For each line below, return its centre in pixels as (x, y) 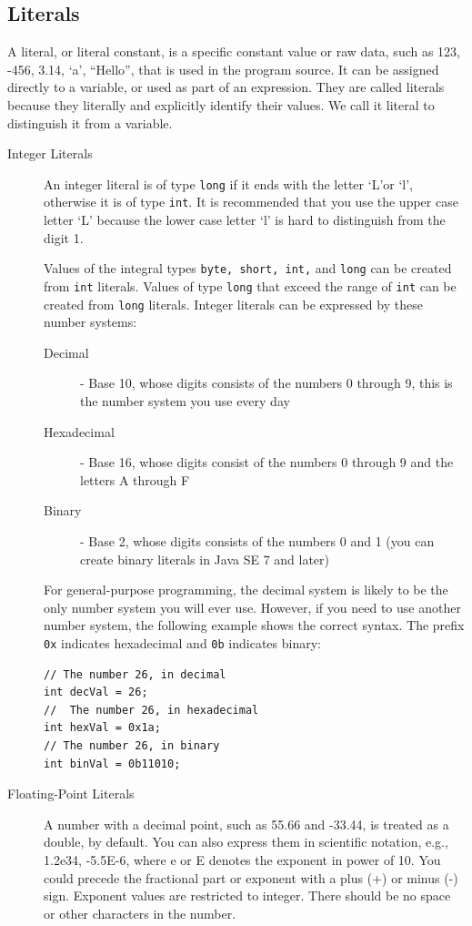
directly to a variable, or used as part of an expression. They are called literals (226, 87)
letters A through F (135, 479)
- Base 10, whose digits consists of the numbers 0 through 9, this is (266, 383)
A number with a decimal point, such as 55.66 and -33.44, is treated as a (246, 824)
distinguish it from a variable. (90, 122)
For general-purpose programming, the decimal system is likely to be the (246, 590)
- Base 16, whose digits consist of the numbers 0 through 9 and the (267, 462)
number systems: (90, 322)
